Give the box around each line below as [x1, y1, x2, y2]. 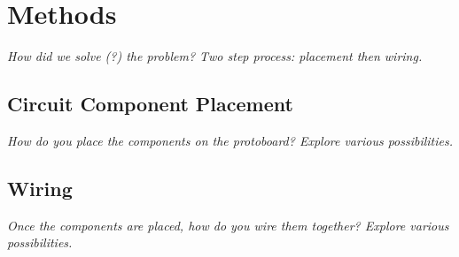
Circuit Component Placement [7, 90, 293, 117]
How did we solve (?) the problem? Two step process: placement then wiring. [7, 47, 423, 65]
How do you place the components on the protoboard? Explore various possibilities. [7, 131, 454, 149]
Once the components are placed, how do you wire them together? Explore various [7, 215, 449, 234]
